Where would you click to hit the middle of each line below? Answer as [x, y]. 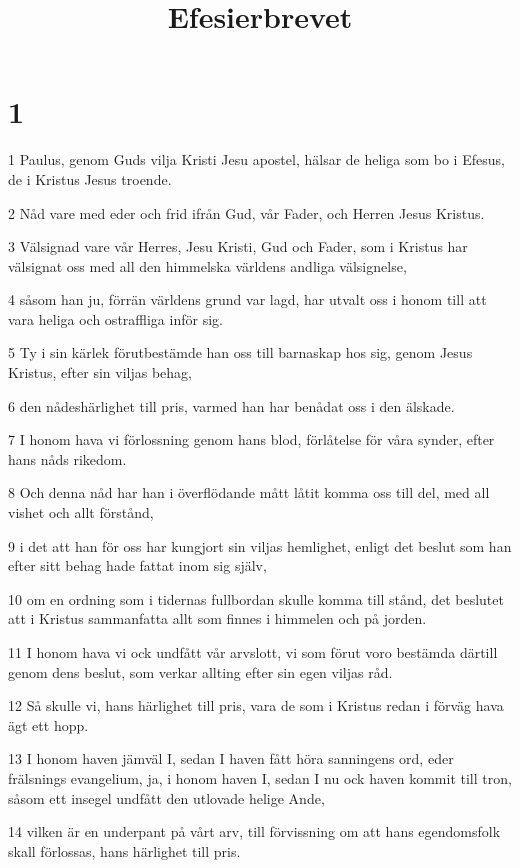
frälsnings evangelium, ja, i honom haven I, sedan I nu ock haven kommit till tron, [260, 777]
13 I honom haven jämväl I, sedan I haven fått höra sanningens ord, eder [231, 758]
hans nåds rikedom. [67, 458]
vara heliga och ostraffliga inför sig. [115, 318]
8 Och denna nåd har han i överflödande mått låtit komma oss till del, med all [249, 492]
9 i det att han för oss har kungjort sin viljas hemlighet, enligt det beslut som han [260, 545]
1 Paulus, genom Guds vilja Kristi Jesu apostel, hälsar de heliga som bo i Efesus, [256, 159]
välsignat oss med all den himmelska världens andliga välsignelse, [207, 265]
